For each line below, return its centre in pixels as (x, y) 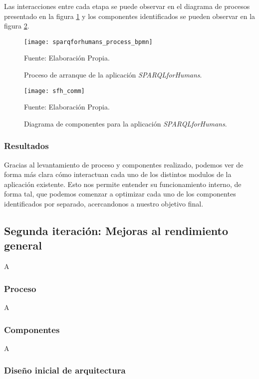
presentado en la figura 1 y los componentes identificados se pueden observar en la (130, 16)
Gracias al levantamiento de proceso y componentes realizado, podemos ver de (124, 164)
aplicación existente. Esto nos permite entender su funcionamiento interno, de (123, 184)
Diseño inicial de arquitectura (65, 370)
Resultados (26, 146)
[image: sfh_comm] (54, 91)
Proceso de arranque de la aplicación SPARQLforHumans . (113, 75)
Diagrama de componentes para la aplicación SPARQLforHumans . (126, 123)
